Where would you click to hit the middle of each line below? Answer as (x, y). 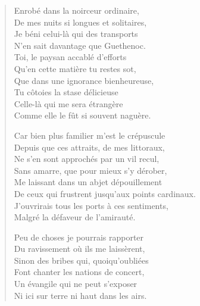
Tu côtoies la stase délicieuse (66, 92)
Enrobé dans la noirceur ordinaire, (76, 10)
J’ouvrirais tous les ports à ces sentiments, (91, 205)
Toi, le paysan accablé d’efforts (70, 57)
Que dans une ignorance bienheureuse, (84, 80)
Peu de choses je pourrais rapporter (79, 237)
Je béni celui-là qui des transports (76, 34)
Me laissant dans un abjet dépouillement (88, 182)
